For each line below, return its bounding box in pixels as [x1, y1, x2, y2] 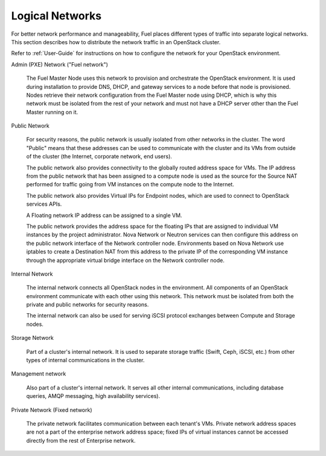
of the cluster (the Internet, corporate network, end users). [26, 153, 172, 160]
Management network [11, 370, 66, 377]
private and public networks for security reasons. [26, 301, 149, 308]
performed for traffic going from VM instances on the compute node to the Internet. [26, 181, 235, 188]
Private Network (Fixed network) [11, 406, 93, 414]
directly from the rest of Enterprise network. [26, 437, 136, 444]
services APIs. [26, 200, 62, 208]
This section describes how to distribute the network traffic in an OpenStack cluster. [11, 38, 221, 45]
